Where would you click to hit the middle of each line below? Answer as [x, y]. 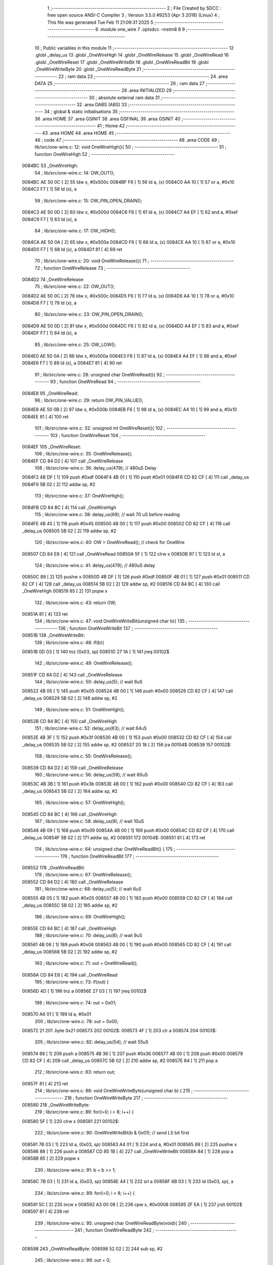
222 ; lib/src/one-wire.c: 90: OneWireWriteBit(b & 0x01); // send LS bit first [112, 1133]
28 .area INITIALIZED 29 [147, 91]
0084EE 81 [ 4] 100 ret [45, 416]
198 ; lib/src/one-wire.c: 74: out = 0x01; [76, 1002]
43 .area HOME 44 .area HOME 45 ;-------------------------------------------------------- [136, 133]
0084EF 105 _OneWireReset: [52, 447]
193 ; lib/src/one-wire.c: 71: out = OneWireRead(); [86, 963]
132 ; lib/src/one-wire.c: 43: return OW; [75, 603]
